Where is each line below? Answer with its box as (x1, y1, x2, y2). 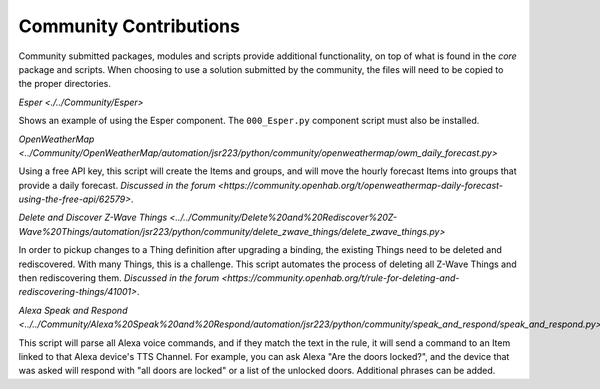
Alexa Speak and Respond (18, 304, 128, 316)
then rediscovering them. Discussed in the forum (18, 272, 220, 284)
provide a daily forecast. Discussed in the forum (18, 179, 216, 191)
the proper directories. (18, 78, 112, 90)
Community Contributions (18, 15, 240, 37)
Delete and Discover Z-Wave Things (18, 211, 168, 224)
